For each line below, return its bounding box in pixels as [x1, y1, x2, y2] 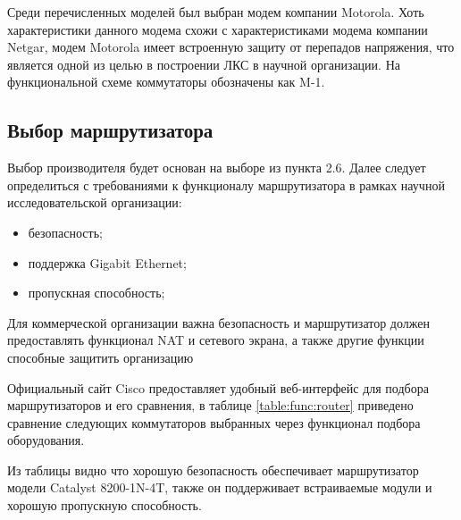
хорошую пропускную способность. [7, 496, 202, 515]
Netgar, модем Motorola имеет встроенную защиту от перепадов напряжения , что [7, 38, 455, 56]
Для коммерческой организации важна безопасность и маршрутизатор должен [7, 313, 430, 331]
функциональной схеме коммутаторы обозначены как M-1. [7, 72, 325, 91]
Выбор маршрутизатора [7, 116, 214, 144]
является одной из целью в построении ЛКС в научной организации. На [7, 55, 400, 73]
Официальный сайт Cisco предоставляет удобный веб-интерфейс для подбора [7, 378, 429, 397]
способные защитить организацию [7, 348, 194, 366]
